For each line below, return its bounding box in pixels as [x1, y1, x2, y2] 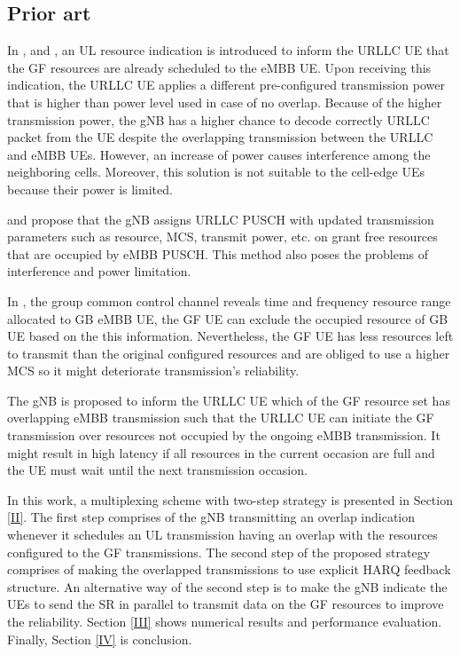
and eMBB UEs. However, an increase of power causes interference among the [7, 145, 431, 163]
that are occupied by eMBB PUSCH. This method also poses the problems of [7, 244, 429, 263]
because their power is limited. [7, 179, 173, 198]
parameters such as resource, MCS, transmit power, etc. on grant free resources [7, 227, 438, 246]
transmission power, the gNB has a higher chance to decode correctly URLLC [7, 110, 430, 129]
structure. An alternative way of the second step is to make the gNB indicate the [7, 577, 448, 596]
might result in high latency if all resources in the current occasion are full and [7, 443, 435, 462]
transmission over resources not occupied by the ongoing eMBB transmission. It [7, 426, 441, 445]
